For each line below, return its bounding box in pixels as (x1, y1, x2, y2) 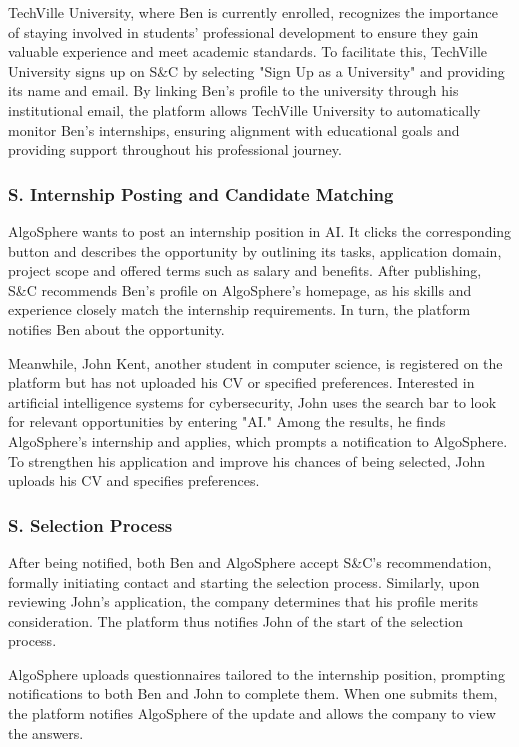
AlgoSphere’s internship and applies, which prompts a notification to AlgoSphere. (8, 430, 508, 451)
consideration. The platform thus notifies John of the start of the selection (8, 610, 463, 631)
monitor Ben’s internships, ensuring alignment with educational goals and (8, 119, 460, 140)
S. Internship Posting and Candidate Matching (8, 181, 394, 206)
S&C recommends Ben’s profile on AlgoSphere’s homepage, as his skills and (8, 279, 472, 300)
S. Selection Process (8, 512, 173, 537)
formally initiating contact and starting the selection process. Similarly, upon (8, 571, 480, 592)
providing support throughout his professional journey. (8, 139, 342, 160)
